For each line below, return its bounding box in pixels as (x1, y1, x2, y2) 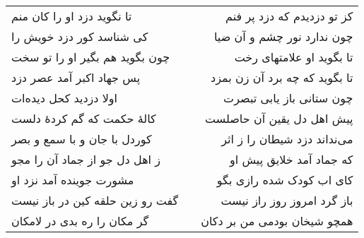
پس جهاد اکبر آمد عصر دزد (11, 69, 141, 85)
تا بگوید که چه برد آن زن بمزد (211, 69, 353, 85)
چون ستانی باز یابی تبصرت (223, 90, 353, 106)
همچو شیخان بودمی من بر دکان (201, 213, 353, 229)
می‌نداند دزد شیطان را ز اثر (221, 131, 353, 147)
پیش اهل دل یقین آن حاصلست (205, 110, 353, 126)
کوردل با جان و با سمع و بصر (11, 131, 152, 147)
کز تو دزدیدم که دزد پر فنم (225, 8, 353, 24)
